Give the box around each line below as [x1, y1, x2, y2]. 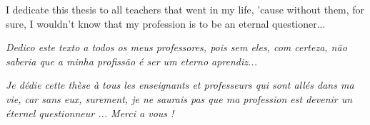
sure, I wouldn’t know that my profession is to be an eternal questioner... [6, 16, 326, 31]
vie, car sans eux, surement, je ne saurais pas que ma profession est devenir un [6, 91, 353, 106]
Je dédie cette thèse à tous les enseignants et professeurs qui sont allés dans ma [6, 77, 354, 92]
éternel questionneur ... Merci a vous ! [6, 105, 174, 120]
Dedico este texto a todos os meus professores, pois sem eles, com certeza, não [6, 40, 347, 55]
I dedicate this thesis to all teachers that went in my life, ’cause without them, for [6, 2, 365, 16]
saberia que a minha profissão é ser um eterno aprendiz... [6, 53, 257, 68]
